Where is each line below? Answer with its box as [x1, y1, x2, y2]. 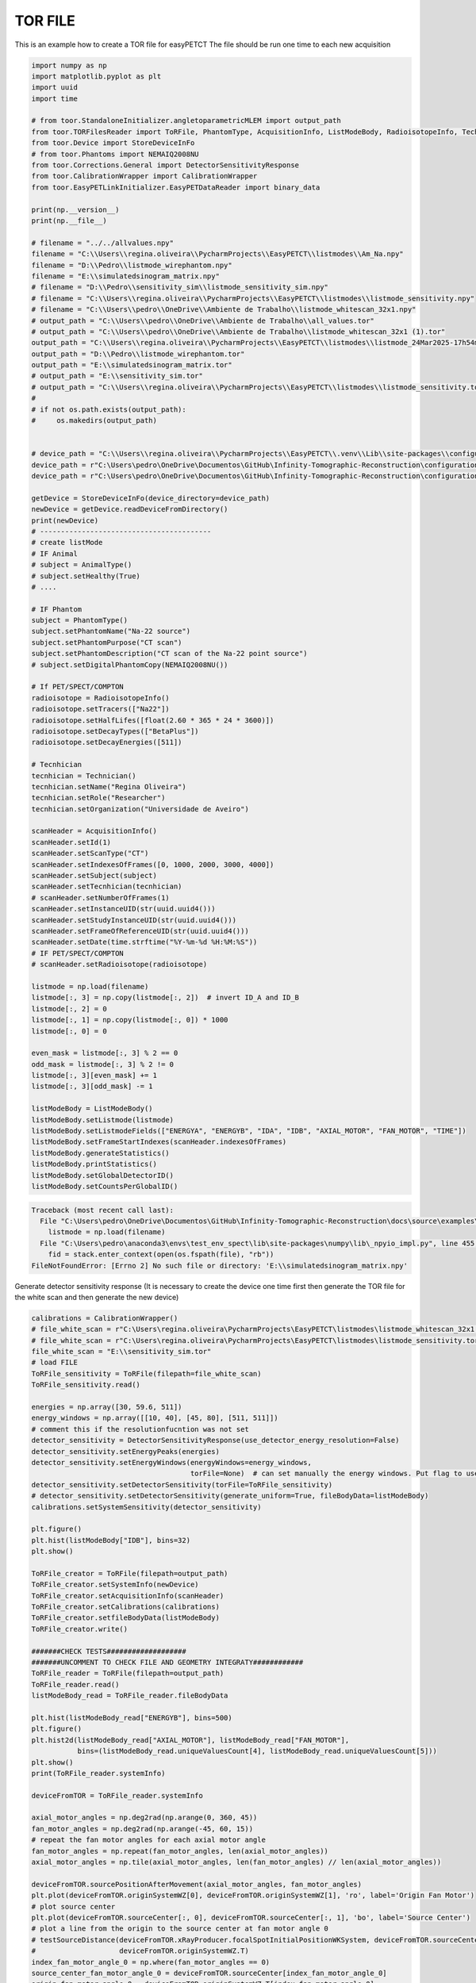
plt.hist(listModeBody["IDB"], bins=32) [31, 1536, 190, 1544]
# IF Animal [31, 549, 79, 558]
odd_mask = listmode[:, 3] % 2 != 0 [31, 1060, 175, 1068]
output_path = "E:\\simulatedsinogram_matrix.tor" [31, 361, 233, 370]
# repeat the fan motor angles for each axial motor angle [31, 1835, 266, 1844]
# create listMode [31, 538, 103, 547]
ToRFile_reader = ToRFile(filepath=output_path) [31, 1669, 225, 1678]
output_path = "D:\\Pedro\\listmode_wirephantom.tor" [31, 349, 245, 359]
